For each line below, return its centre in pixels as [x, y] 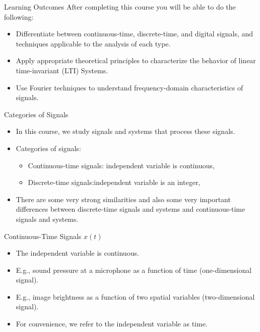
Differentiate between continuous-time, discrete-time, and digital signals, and [135, 34]
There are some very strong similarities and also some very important [123, 199]
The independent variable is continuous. [77, 253]
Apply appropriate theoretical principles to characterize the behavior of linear [136, 60]
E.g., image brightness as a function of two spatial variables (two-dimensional [135, 296]
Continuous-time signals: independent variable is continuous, [121, 165]
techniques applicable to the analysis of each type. [93, 43]
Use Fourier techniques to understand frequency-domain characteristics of [129, 87]
